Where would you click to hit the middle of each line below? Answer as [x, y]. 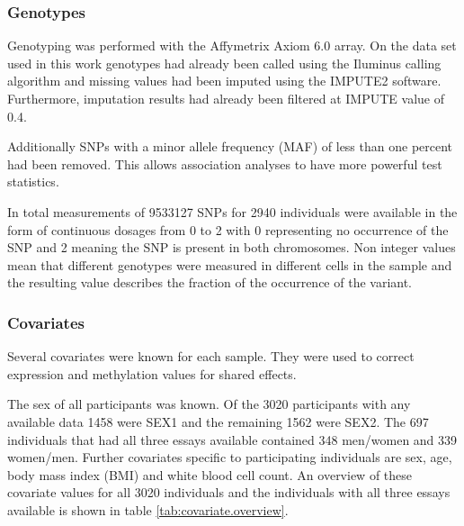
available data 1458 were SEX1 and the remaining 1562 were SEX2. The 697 [218, 421]
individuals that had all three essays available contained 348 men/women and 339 [232, 439]
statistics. [33, 181]
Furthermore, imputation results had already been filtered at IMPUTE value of [226, 98]
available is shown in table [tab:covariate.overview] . [148, 509]
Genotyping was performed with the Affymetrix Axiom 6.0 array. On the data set [232, 45]
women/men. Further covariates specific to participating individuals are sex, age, [230, 457]
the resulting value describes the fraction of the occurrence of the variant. [210, 282]
